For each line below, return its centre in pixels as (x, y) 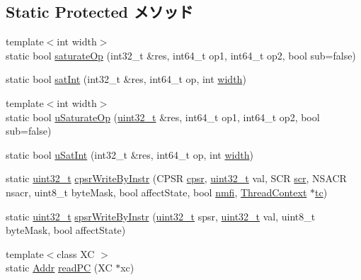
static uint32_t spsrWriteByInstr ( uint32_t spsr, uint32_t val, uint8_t (161, 216)
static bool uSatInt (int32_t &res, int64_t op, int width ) (130, 154)
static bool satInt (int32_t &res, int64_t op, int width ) (126, 79)
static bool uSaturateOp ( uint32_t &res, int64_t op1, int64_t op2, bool (163, 117)
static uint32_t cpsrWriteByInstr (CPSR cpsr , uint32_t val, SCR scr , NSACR (176, 178)
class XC (76, 253)
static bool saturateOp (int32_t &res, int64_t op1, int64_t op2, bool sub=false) (181, 55)
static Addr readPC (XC (59, 268)
